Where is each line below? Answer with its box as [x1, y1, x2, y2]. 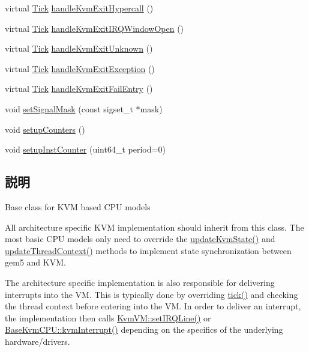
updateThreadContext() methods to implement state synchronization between [5, 244, 292, 256]
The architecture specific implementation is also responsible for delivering [5, 276, 275, 288]
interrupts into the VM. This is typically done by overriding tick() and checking [5, 288, 298, 300]
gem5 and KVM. [5, 256, 66, 269]
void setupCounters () [5, 123, 85, 135]
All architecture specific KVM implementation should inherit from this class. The [5, 220, 304, 233]
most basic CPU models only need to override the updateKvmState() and [5, 232, 275, 245]
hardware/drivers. [5, 335, 70, 347]
